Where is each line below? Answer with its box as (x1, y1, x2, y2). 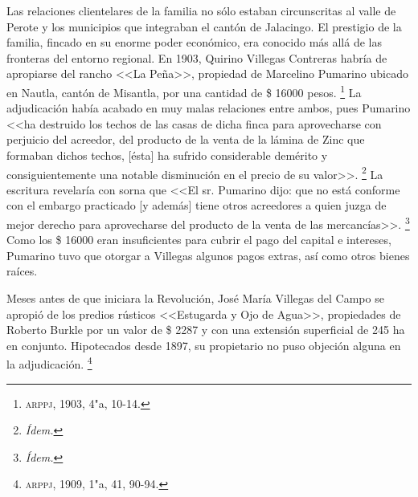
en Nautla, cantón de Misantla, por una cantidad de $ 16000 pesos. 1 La (6, 81, 362, 100)
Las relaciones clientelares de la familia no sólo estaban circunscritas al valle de (6, 2, 396, 18)
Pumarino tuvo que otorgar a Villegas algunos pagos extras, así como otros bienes (6, 246, 410, 263)
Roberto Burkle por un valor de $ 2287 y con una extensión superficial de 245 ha (6, 321, 405, 338)
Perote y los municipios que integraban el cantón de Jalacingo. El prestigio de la (6, 18, 402, 35)
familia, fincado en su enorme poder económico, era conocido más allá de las (6, 34, 382, 51)
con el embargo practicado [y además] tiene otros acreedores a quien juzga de (6, 197, 387, 214)
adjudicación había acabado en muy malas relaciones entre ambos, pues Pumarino (6, 100, 411, 116)
